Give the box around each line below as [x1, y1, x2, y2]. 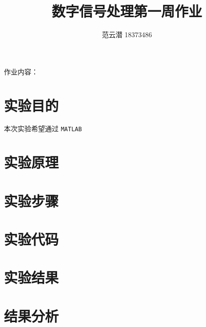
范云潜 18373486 [102, 29, 152, 40]
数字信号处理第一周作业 [51, 1, 202, 21]
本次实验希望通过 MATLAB [4, 123, 82, 134]
